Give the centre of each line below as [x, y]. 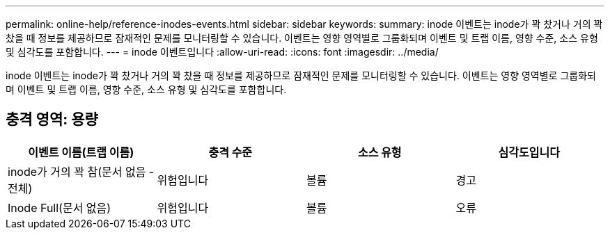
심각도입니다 [529, 152]
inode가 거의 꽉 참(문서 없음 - [81, 171]
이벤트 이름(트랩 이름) [81, 152]
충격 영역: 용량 [52, 120]
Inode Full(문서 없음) [60, 208]
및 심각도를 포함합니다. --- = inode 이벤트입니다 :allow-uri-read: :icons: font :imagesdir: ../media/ [222, 52]
